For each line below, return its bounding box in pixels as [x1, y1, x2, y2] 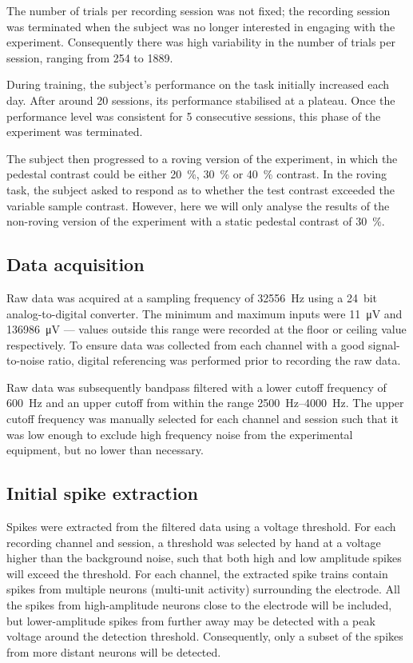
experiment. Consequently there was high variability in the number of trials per [6, 34, 395, 50]
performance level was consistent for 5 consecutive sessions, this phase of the [6, 107, 381, 124]
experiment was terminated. [6, 123, 143, 140]
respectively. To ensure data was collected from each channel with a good [6, 336, 365, 353]
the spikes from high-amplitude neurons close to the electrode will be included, [6, 597, 392, 613]
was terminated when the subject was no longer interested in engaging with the [6, 18, 395, 34]
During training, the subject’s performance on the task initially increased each [6, 76, 390, 93]
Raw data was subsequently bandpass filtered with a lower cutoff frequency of [6, 378, 387, 395]
